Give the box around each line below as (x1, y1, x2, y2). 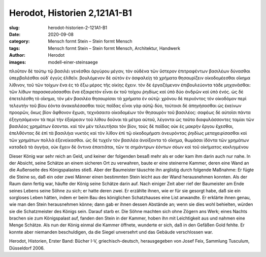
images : (9, 59, 27, 65)
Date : (9, 31, 21, 37)
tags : (9, 45, 20, 51)
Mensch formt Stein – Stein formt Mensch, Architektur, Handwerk (48, 45, 181, 51)
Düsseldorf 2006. (9, 245, 45, 251)
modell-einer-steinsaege (48, 59, 98, 65)
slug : (9, 25, 20, 31)
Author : (9, 52, 26, 58)
